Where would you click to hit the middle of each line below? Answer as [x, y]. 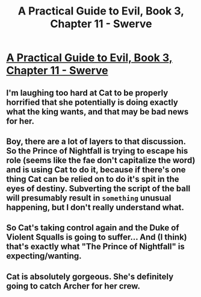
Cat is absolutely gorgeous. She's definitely [90, 276]
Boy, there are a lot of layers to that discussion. [96, 141]
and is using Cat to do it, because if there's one [96, 170]
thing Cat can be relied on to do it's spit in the [93, 179]
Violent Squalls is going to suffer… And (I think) [97, 237]
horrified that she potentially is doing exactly [92, 102]
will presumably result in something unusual [89, 198]
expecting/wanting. [44, 256]
